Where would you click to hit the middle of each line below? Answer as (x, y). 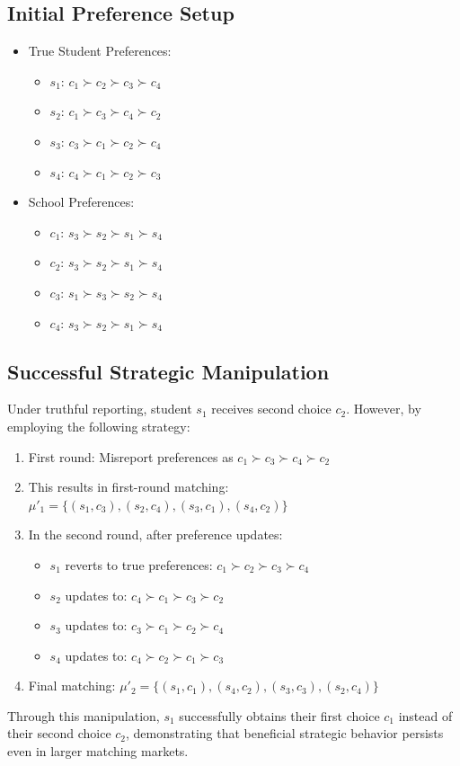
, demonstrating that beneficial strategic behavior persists (285, 733)
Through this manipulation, (84, 715)
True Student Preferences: (100, 51)
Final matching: (72, 686)
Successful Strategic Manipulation (168, 371)
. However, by (384, 409)
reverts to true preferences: (139, 564)
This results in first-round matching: (128, 487)
